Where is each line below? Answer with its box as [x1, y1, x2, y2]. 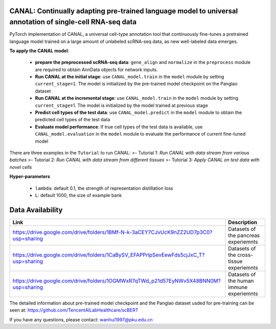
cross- [237, 251, 253, 258]
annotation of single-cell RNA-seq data [9, 18, 137, 27]
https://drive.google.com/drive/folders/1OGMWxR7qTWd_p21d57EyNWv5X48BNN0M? [12, 277, 221, 284]
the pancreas [228, 232, 260, 239]
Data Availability [9, 205, 63, 214]
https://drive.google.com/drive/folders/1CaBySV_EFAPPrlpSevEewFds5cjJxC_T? [12, 251, 205, 258]
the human [228, 277, 254, 284]
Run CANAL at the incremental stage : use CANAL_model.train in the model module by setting [35, 95, 239, 101]
